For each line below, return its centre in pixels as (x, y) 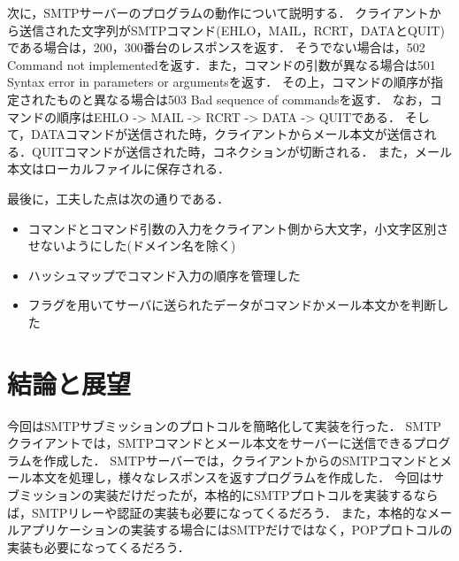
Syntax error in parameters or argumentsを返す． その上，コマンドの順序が (219, 82)
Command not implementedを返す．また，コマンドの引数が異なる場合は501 (222, 64)
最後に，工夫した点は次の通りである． (119, 198)
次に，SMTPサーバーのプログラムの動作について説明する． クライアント (218, 12)
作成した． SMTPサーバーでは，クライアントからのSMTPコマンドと (242, 460)
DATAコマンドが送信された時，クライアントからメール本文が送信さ (228, 134)
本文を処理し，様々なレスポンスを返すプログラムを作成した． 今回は (231, 477)
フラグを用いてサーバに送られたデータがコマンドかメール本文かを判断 (232, 305)
